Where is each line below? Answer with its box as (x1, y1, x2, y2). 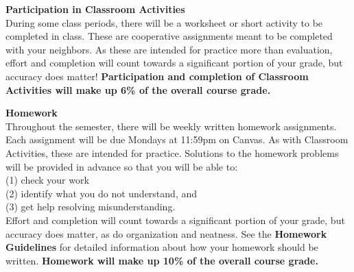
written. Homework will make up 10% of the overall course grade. (5, 253, 318, 267)
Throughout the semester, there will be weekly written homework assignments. (5, 119, 337, 133)
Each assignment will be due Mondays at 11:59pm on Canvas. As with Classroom (5, 132, 349, 147)
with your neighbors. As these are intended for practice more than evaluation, (5, 42, 333, 56)
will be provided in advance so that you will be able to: (5, 159, 238, 173)
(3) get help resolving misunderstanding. (5, 199, 176, 214)
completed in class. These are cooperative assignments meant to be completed (5, 29, 333, 43)
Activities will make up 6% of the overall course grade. (5, 82, 271, 97)
